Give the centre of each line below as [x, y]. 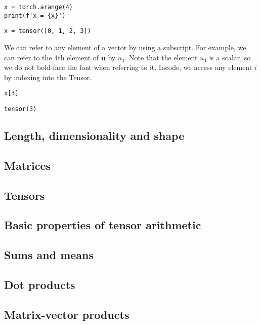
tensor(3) [20, 109]
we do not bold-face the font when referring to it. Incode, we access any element [128, 67]
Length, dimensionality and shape [94, 136]
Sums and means [49, 255]
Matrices [28, 165]
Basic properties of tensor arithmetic [103, 225]
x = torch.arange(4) [39, 7]
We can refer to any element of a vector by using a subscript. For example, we [125, 47]
